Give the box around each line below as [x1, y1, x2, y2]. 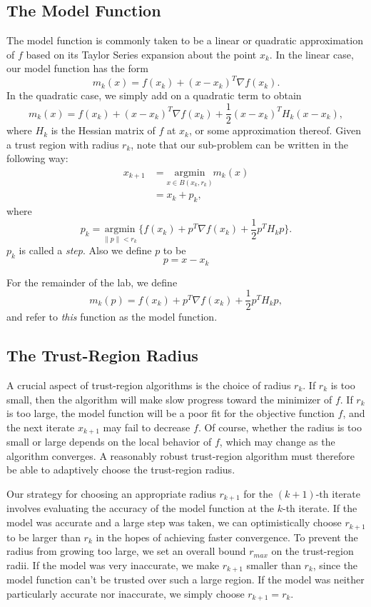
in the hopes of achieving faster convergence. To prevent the [96, 529, 358, 544]
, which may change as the [219, 434, 335, 449]
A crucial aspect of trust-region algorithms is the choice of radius [6, 377, 291, 392]
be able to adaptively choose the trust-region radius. [6, 462, 235, 477]
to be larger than [6, 529, 81, 544]
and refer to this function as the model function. [6, 309, 218, 324]
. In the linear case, [269, 46, 354, 61]
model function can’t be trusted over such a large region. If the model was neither [6, 572, 365, 587]
